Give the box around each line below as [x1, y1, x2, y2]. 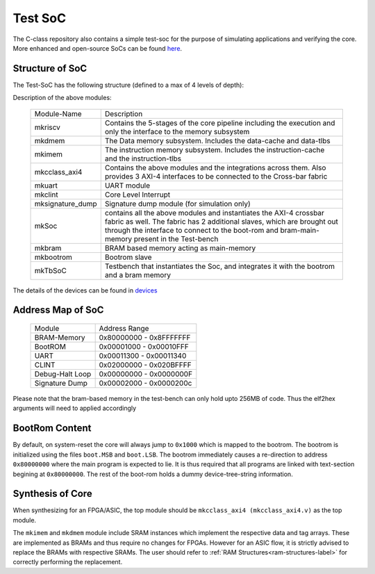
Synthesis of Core [12, 488, 93, 500]
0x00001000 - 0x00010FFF [99, 342, 189, 352]
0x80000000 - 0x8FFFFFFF [99, 333, 191, 343]
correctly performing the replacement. [12, 558, 123, 566]
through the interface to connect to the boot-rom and [104, 225, 279, 235]
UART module [104, 181, 151, 190]
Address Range [99, 324, 149, 334]
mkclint [34, 190, 58, 199]
